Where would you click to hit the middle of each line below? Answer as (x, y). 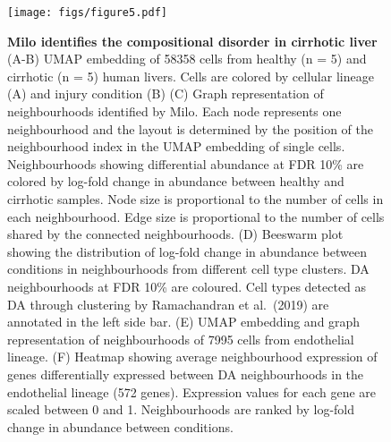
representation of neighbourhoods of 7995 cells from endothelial (181, 339)
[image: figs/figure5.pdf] (87, 13)
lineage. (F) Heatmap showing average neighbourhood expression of (192, 357)
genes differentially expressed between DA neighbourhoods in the (186, 374)
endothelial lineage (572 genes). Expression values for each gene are (192, 391)
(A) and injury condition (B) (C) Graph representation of (166, 93)
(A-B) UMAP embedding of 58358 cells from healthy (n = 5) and (187, 59)
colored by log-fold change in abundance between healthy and (176, 181)
